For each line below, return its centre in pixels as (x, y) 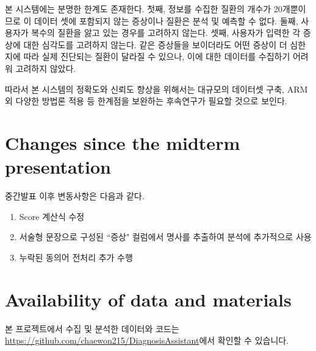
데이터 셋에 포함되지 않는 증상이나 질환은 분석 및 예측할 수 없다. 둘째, (166, 20)
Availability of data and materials (148, 299)
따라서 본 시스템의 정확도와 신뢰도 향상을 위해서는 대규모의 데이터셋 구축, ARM (156, 89)
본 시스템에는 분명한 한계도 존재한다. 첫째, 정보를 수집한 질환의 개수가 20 (144, 9)
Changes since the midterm (123, 142)
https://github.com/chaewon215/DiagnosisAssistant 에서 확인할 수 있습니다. (147, 340)
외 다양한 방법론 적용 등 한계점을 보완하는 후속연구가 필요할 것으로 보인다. (146, 101)
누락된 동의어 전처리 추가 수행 (76, 257)
